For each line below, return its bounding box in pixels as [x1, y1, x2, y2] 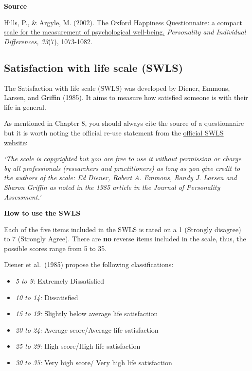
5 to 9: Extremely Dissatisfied [15, 276, 105, 286]
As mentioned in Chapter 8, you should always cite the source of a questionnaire [4, 118, 244, 128]
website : [4, 137, 28, 147]
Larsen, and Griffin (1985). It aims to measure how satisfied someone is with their [4, 92, 248, 102]
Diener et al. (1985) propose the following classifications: [4, 259, 174, 270]
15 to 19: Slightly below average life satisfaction [15, 308, 158, 319]
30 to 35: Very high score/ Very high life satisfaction [15, 357, 172, 368]
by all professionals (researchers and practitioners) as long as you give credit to [4, 163, 240, 173]
